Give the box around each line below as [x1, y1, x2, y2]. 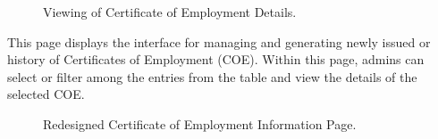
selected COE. [7, 85, 85, 103]
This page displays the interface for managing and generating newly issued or [7, 32, 431, 51]
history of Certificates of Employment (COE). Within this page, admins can [7, 50, 425, 69]
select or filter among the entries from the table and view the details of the [7, 67, 417, 86]
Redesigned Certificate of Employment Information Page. [43, 114, 357, 133]
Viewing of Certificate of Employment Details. [43, 3, 297, 20]
